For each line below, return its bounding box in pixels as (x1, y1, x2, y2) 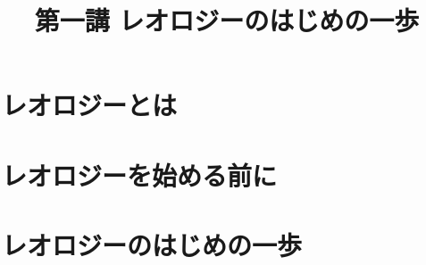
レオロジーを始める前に (2, 156, 278, 193)
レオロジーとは (2, 87, 178, 123)
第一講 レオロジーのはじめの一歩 (34, 2, 420, 38)
